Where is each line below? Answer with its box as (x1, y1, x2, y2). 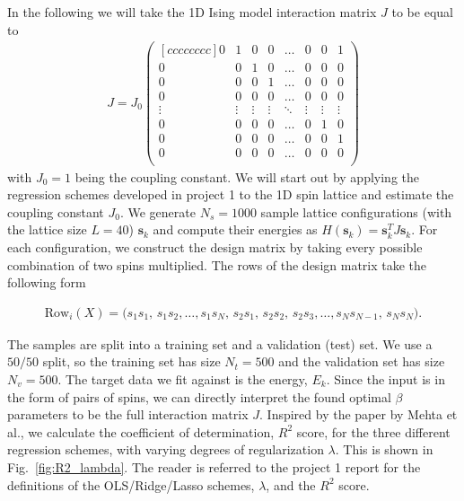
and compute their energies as (153, 220, 318, 239)
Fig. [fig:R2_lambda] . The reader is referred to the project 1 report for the (7, 457, 421, 476)
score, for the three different (296, 422, 451, 441)
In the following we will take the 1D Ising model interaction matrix (7, 3, 377, 21)
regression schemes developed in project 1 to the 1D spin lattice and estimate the (7, 185, 454, 204)
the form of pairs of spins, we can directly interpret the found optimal (7, 387, 391, 406)
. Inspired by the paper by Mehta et (259, 405, 458, 424)
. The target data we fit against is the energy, (57, 369, 308, 388)
